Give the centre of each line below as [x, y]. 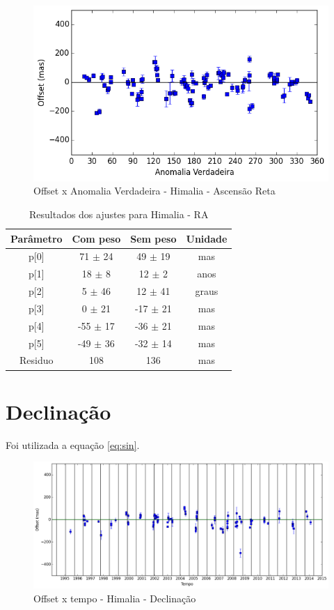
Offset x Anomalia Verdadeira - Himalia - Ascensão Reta [154, 191]
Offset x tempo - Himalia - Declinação [115, 598]
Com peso [96, 238]
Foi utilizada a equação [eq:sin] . [73, 444]
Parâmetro [37, 238]
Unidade [207, 238]
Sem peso [153, 238]
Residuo [37, 360]
